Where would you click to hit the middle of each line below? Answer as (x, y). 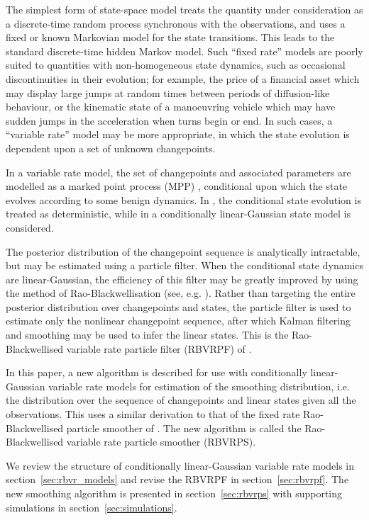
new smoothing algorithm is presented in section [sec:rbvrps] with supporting (174, 493)
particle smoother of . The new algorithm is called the (184, 428)
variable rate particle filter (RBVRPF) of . (159, 348)
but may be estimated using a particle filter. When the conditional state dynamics (184, 265)
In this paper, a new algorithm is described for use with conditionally (156, 372)
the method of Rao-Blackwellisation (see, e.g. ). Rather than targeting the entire (181, 293)
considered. (30, 227)
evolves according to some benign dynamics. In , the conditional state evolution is (183, 199)
